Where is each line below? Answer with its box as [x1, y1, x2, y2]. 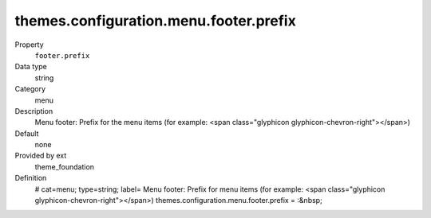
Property [14, 40, 44, 49]
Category [14, 84, 46, 94]
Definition [14, 173, 47, 183]
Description [14, 106, 53, 115]
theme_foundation [34, 162, 95, 171]
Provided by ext [14, 151, 67, 161]
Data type [14, 62, 47, 72]
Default [14, 128, 39, 138]
